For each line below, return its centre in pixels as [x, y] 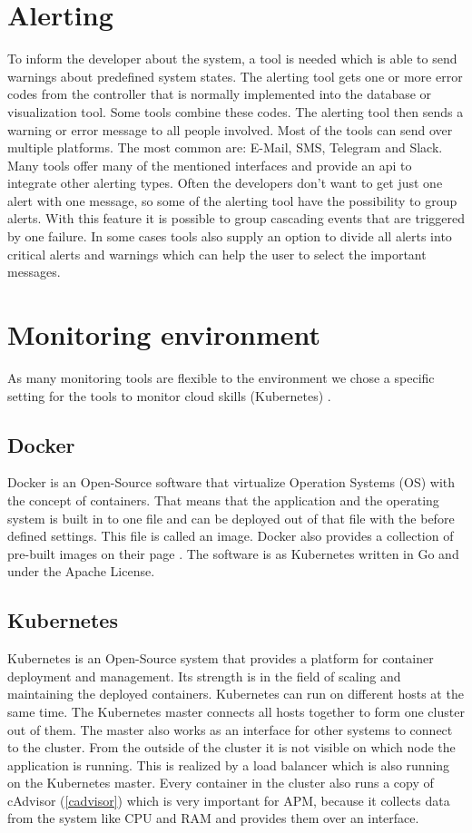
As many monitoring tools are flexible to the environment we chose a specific [221, 377]
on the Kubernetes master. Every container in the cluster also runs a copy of [221, 783]
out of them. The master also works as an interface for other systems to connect [230, 729]
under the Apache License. [81, 571]
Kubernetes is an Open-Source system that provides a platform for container [221, 658]
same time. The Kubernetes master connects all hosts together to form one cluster [236, 711]
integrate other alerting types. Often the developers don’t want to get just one [225, 183]
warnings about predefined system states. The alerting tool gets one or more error [235, 76]
